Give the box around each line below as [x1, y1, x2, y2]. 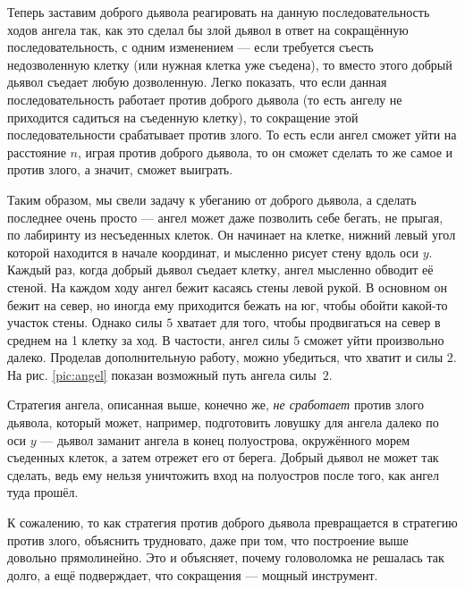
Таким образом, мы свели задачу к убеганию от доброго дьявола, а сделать [7, 190, 417, 208]
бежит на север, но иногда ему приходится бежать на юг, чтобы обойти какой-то [7, 295, 448, 314]
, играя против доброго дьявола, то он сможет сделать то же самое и [78, 142, 453, 161]
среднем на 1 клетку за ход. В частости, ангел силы [7, 330, 290, 349]
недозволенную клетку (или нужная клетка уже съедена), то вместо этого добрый [7, 55, 452, 73]
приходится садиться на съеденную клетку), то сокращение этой [7, 107, 359, 126]
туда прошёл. [7, 483, 79, 501]
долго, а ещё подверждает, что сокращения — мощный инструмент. [7, 565, 378, 584]
